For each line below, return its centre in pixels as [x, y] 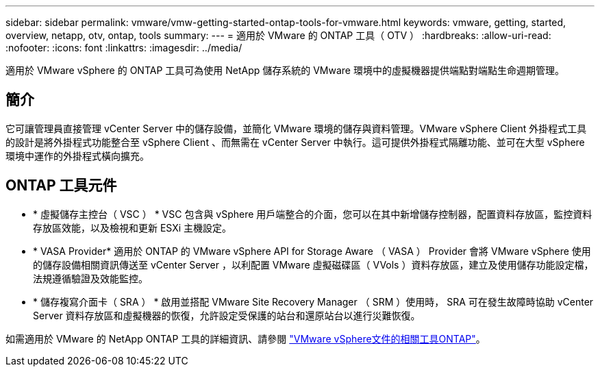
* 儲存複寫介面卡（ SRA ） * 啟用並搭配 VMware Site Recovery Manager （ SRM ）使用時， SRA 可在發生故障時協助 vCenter [313, 301]
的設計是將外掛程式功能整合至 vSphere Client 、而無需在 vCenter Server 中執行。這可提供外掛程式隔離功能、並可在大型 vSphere [295, 142]
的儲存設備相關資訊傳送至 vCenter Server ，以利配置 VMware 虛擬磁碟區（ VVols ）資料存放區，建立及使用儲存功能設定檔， [313, 264]
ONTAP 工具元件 [61, 186]
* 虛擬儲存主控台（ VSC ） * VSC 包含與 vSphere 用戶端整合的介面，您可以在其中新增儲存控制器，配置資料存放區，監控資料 [313, 214]
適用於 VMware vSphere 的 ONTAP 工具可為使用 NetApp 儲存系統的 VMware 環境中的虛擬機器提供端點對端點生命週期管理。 [285, 70]
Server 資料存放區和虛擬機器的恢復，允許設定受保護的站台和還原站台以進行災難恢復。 [227, 315]
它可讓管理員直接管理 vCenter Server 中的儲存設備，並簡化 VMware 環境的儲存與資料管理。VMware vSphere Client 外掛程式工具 [296, 128]
